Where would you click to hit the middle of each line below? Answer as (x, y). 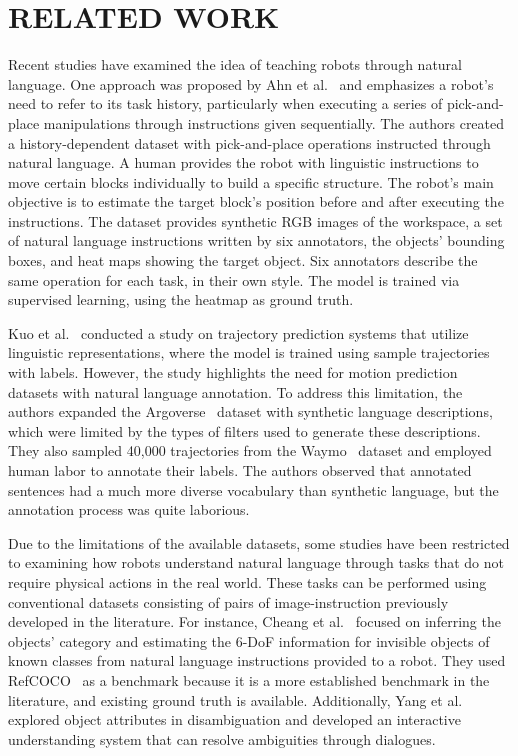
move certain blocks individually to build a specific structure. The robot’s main (251, 181)
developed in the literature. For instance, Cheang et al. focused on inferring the (254, 621)
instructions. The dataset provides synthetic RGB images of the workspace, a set (255, 220)
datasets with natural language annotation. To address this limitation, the (235, 391)
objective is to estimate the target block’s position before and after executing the (256, 201)
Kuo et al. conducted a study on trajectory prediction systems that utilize (238, 332)
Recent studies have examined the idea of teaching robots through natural (235, 64)
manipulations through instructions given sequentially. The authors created (274, 122)
